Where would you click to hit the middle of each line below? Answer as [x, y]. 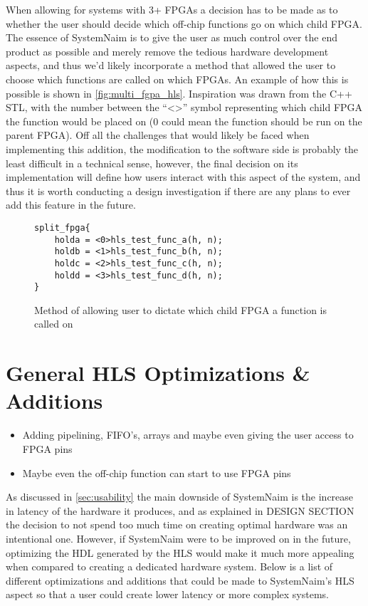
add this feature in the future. [71, 205]
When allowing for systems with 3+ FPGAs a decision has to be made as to [172, 9]
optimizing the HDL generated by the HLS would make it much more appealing [180, 552]
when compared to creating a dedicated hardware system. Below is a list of [169, 566]
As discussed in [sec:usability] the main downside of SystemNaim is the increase [180, 497]
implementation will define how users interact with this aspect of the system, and [183, 177]
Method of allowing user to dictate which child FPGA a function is [180, 309]
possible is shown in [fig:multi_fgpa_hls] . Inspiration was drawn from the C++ [179, 93]
